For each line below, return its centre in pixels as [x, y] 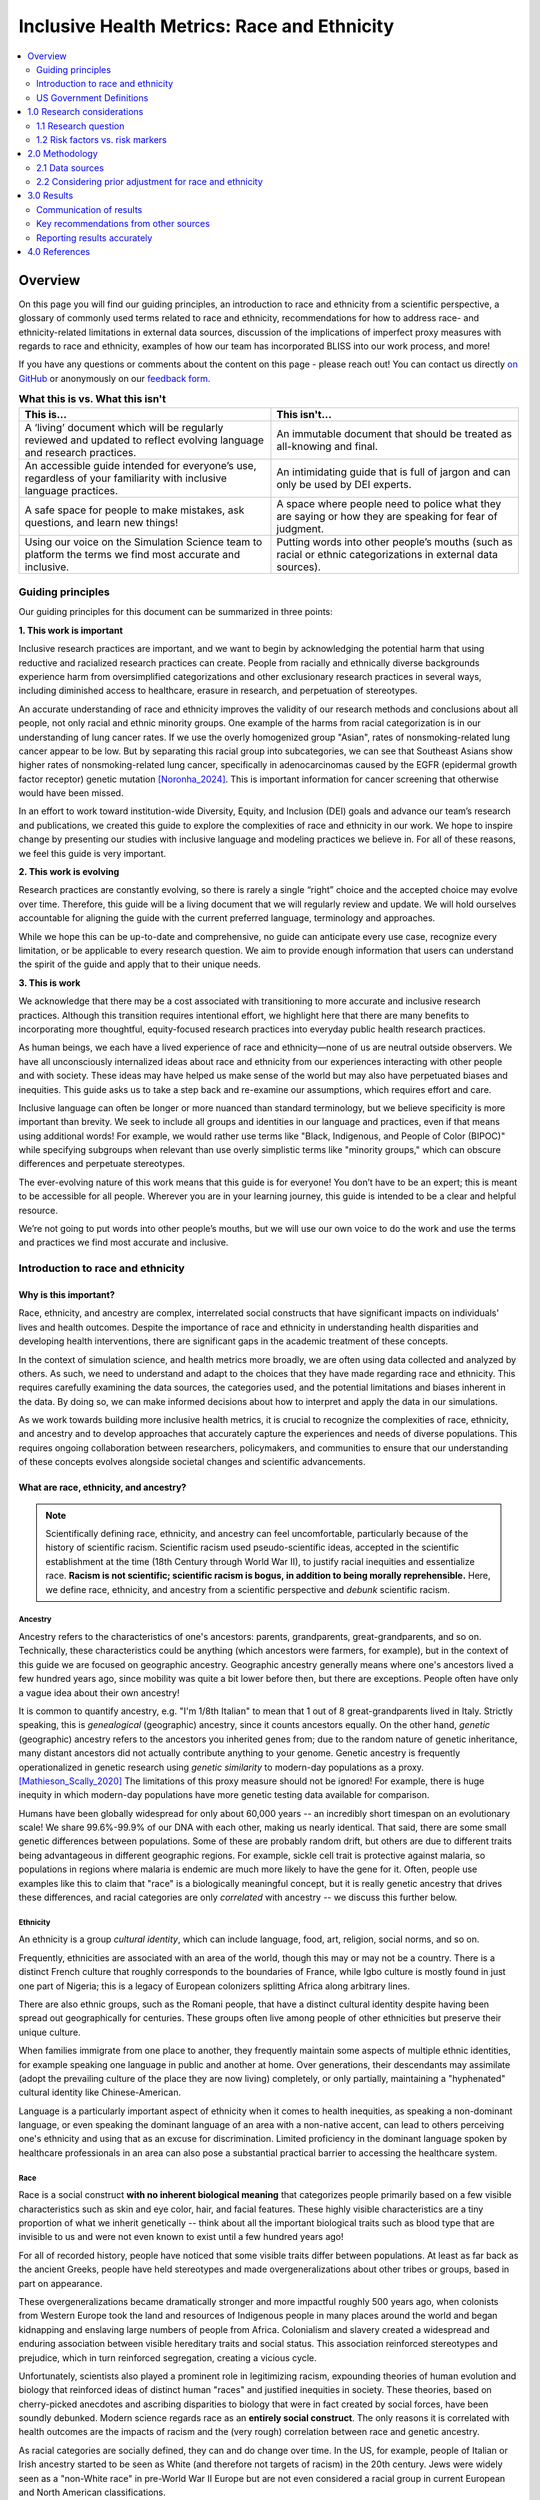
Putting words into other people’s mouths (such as [395, 542]
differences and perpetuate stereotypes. [101, 1164]
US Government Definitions [92, 97]
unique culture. [49, 2032]
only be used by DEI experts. [344, 484]
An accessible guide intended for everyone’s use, [140, 465]
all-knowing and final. [327, 446]
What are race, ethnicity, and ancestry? [102, 1487]
